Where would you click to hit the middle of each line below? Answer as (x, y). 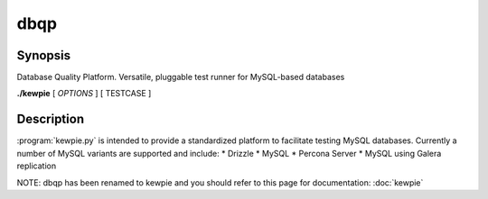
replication (37, 166)
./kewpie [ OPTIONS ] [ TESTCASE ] (84, 94)
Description (51, 119)
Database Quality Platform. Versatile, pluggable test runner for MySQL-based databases (181, 77)
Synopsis (44, 55)
